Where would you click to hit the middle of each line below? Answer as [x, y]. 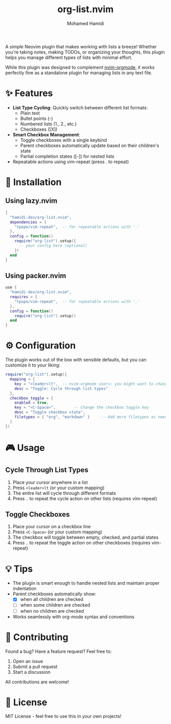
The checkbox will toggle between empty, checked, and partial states [85, 537]
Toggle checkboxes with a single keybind [63, 140]
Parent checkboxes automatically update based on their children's [90, 145]
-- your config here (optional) [53, 246]
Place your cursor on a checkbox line [52, 527]
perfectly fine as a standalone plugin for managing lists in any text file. [79, 73]
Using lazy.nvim [31, 201]
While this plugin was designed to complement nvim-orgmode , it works [80, 67]
